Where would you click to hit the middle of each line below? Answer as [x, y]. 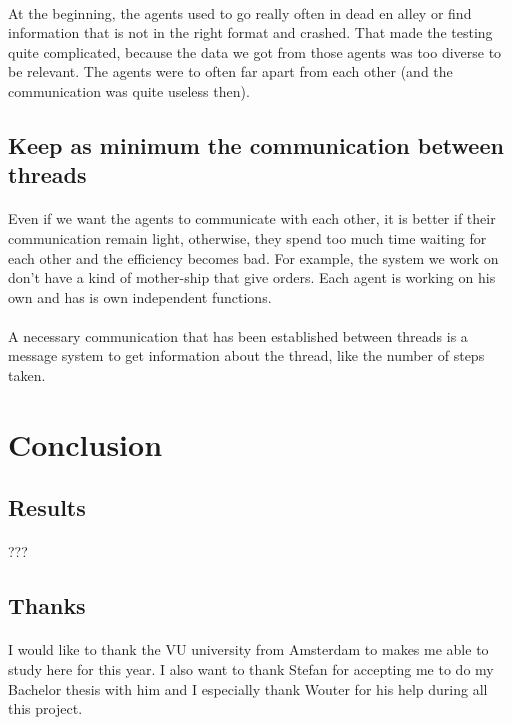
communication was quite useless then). [129, 90]
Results [47, 507]
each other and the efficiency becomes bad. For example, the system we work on [253, 257]
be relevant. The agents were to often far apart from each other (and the [230, 71]
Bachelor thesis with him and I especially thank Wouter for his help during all [248, 688]
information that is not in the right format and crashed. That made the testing [250, 32]
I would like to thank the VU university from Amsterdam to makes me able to [248, 649]
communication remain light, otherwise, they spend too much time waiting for [247, 237]
